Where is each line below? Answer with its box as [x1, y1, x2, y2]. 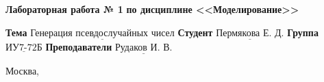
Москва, [5, 64, 39, 78]
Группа [287, 25, 319, 39]
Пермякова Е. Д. [216, 28, 284, 38]
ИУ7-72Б [5, 42, 42, 53]
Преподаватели [45, 39, 112, 53]
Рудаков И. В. [114, 42, 173, 53]
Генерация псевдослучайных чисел [30, 28, 175, 38]
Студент [177, 25, 213, 39]
